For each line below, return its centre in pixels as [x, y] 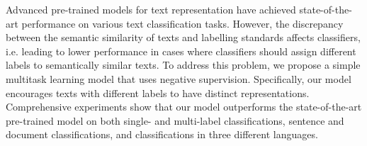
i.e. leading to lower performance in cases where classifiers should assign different [181, 51]
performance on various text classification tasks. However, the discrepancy [182, 23]
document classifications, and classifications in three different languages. [162, 134]
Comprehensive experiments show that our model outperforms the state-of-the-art [184, 107]
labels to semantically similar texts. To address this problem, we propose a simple [183, 65]
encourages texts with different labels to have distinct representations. [158, 92]
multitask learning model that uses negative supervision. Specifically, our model [179, 78]
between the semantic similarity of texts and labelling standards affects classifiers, [183, 37]
